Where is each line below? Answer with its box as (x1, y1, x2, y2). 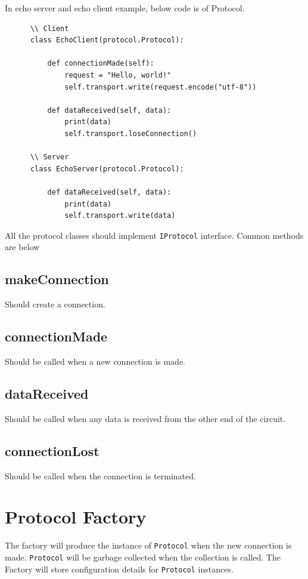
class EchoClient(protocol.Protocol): (30, 36, 184, 45)
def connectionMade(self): (47, 59, 154, 68)
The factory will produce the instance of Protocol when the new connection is (5, 539, 292, 552)
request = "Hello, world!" (64, 70, 172, 79)
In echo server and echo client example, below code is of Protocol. (5, 2, 245, 14)
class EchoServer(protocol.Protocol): (30, 164, 184, 173)
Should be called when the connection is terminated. (5, 469, 196, 482)
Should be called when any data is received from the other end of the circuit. (5, 412, 286, 424)
